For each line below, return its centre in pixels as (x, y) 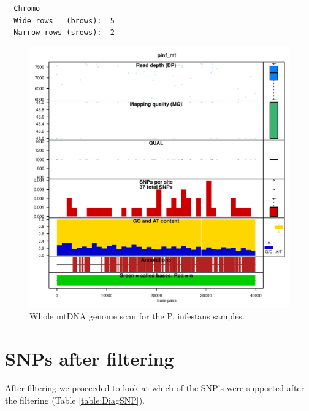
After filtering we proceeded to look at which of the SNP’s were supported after (155, 388)
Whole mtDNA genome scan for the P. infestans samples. (137, 316)
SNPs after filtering (90, 358)
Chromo (27, 9)
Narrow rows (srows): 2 (64, 33)
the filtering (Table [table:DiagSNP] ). (75, 400)
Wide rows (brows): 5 (64, 21)
